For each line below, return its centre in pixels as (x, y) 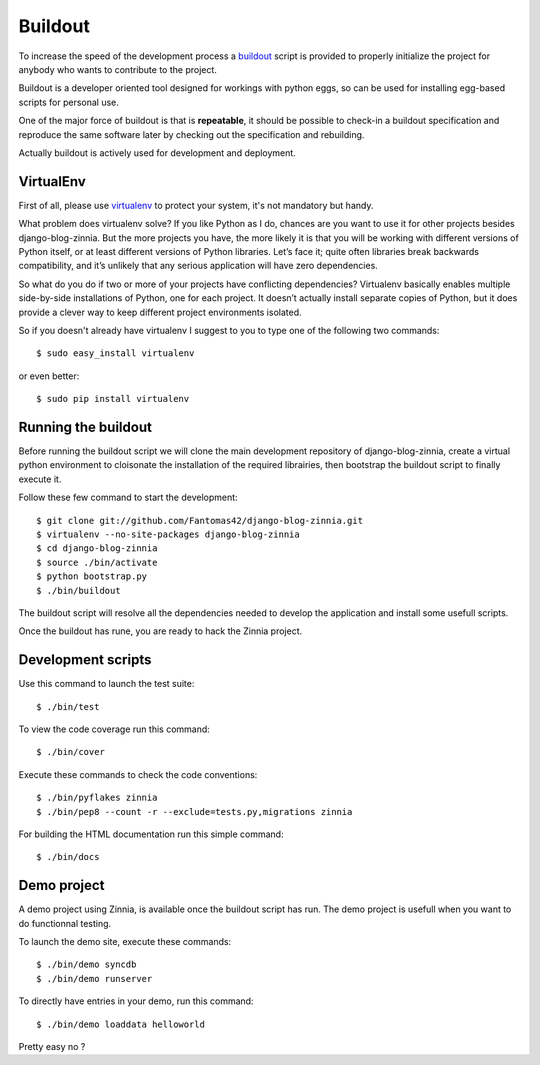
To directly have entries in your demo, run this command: (136, 1001)
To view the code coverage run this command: (114, 729)
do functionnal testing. (65, 923)
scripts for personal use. (69, 102)
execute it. (40, 479)
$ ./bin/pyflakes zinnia (97, 798)
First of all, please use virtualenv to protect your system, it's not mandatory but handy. (196, 205)
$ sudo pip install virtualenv (113, 399)
